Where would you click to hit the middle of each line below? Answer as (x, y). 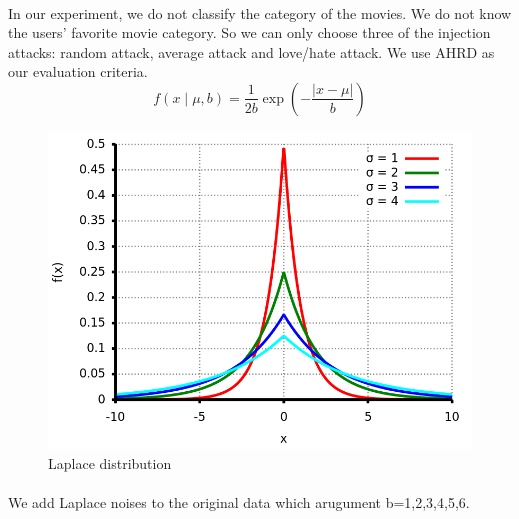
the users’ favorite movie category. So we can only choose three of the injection (249, 32)
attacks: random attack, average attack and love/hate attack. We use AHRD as (251, 51)
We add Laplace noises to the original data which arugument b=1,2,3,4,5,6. (239, 501)
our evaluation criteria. (78, 71)
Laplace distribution (110, 462)
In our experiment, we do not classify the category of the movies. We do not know (260, 12)
